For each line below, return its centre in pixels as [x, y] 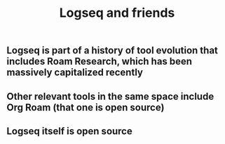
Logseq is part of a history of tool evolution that [112, 51]
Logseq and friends [117, 13]
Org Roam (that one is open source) [86, 107]
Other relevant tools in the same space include [110, 96]
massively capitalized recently [75, 73]
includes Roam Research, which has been [100, 61]
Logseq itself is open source [69, 131]
